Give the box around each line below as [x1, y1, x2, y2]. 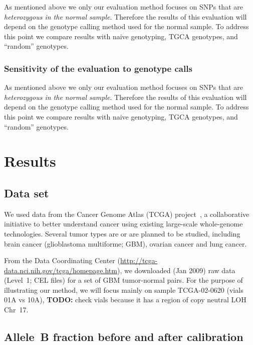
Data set [4, 185, 49, 200]
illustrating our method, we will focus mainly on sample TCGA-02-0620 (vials [4, 284, 243, 295]
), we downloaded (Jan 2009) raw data [117, 265, 235, 275]
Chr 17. [4, 304, 29, 315]
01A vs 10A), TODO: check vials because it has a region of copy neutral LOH [4, 294, 246, 305]
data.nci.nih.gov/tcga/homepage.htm [4, 265, 117, 275]
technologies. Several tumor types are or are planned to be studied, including [4, 228, 240, 239]
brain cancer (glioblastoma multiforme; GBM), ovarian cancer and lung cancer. [4, 238, 247, 249]
